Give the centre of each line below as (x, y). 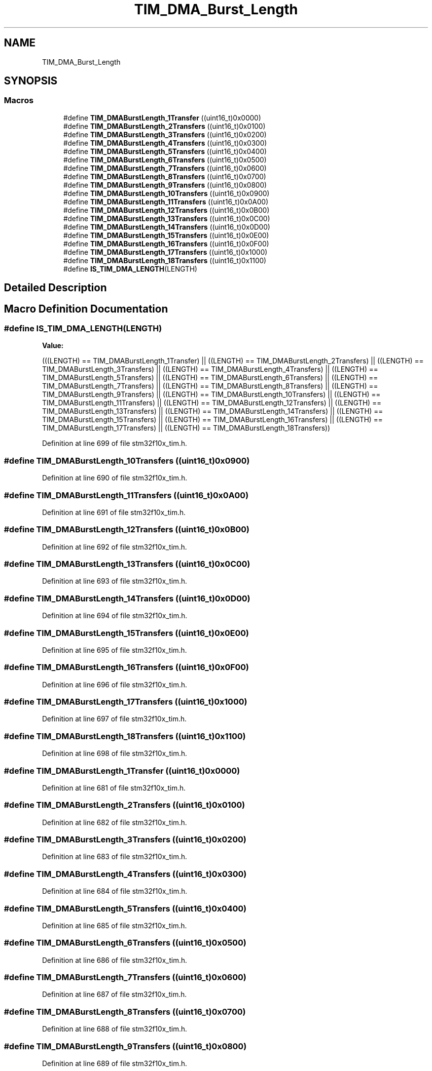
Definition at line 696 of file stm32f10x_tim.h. (115, 684)
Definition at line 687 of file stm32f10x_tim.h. (114, 994)
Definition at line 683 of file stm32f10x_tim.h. (115, 857)
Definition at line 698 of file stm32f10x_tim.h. (115, 754)
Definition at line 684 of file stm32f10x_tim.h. (115, 891)
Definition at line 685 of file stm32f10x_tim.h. (114, 925)
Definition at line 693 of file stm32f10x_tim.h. (115, 581)
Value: (53, 346)
